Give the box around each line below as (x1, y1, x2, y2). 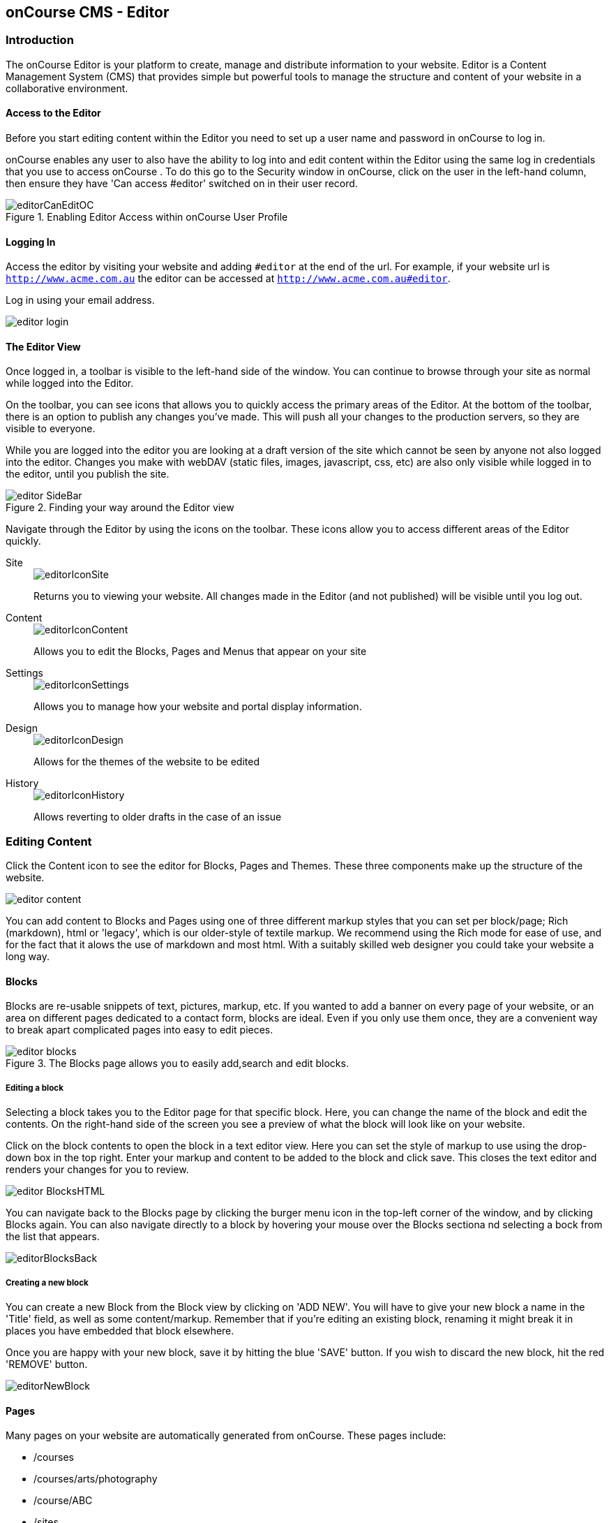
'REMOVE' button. (6, 1358, 88, 1370)
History (6, 777, 39, 790)
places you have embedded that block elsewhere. (6, 1324, 234, 1337)
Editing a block (6, 1082, 63, 1093)
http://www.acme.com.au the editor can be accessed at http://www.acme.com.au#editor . (6, 272, 451, 285)
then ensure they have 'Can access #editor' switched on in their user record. (6, 177, 358, 190)
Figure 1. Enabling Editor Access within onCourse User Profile (6, 211, 288, 223)
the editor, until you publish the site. (6, 468, 170, 480)
